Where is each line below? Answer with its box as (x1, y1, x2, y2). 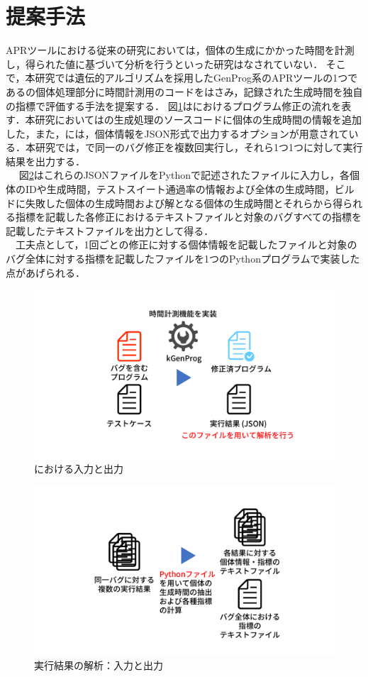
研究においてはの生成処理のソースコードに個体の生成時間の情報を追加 (35, 112, 362, 127)
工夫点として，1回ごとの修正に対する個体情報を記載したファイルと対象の (15, 237, 357, 252)
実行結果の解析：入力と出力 (34, 658, 163, 672)
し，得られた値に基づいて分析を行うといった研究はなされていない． (6, 56, 323, 71)
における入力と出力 (34, 461, 123, 476)
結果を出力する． (6, 153, 85, 168)
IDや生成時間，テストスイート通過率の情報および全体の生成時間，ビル (25, 182, 355, 197)
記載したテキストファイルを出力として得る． (6, 223, 214, 238)
